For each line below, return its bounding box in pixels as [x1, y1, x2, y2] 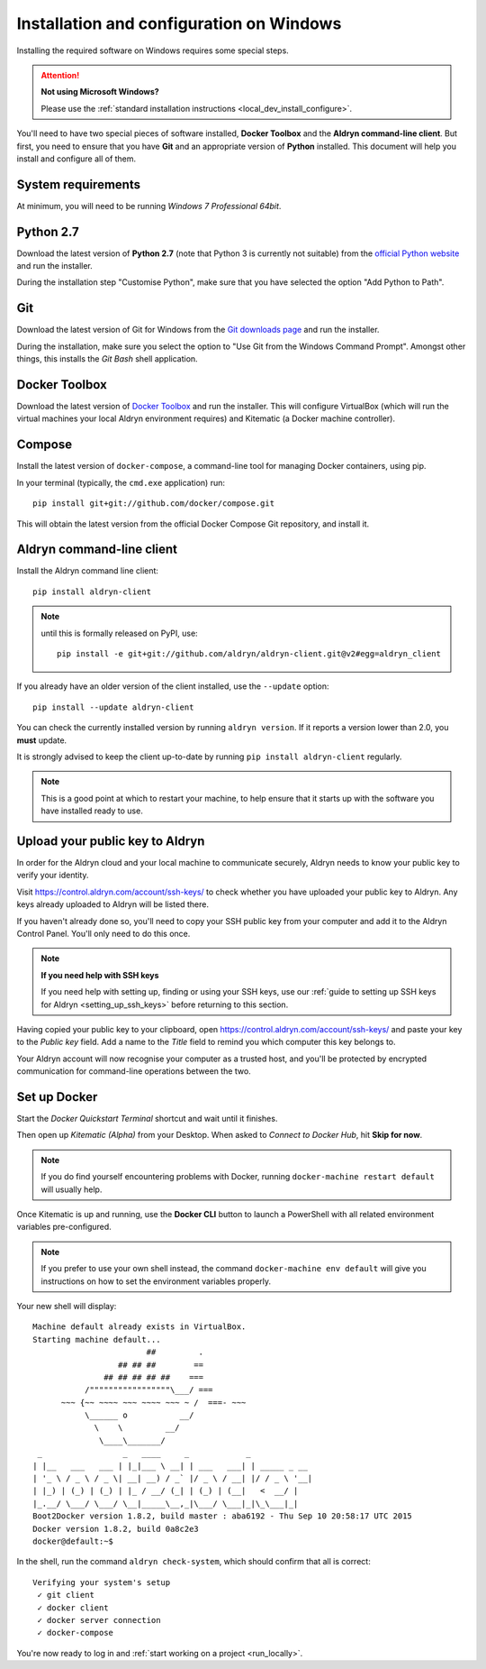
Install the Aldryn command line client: [16, 565, 159, 576]
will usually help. [40, 1184, 103, 1195]
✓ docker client [37, 1602, 109, 1613]
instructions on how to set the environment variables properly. [40, 1276, 272, 1287]
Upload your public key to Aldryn [16, 833, 205, 848]
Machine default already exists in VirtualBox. [32, 1322, 247, 1332]
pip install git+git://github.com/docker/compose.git [32, 499, 274, 509]
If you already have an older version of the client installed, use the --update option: [16, 681, 329, 692]
